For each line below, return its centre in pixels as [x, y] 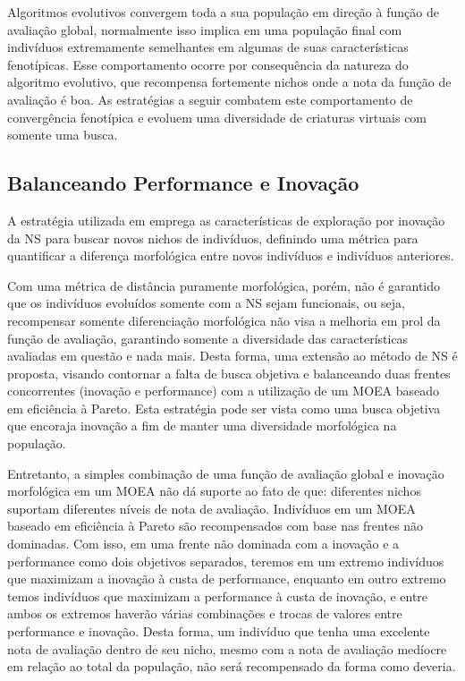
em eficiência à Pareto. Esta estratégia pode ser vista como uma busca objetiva [224, 408]
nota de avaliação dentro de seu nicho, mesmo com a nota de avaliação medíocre [227, 648]
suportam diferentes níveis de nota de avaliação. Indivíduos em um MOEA [211, 508]
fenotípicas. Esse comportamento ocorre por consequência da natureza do [208, 64]
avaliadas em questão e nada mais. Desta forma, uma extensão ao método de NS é [232, 356]
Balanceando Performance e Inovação [183, 183]
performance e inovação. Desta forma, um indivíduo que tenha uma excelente [219, 631]
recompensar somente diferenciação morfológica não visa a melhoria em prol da [224, 320]
